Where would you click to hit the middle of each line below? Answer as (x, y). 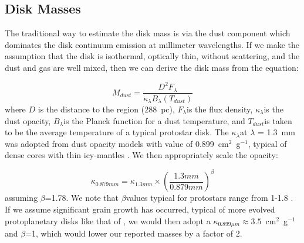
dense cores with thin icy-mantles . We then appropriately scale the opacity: (141, 155)
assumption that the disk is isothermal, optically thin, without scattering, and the (152, 56)
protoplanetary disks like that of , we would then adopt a (108, 220)
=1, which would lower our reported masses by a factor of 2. (134, 233)
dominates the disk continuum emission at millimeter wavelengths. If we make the (152, 44)
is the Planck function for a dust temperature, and (154, 120)
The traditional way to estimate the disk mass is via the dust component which (148, 33)
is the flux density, (220, 109)
